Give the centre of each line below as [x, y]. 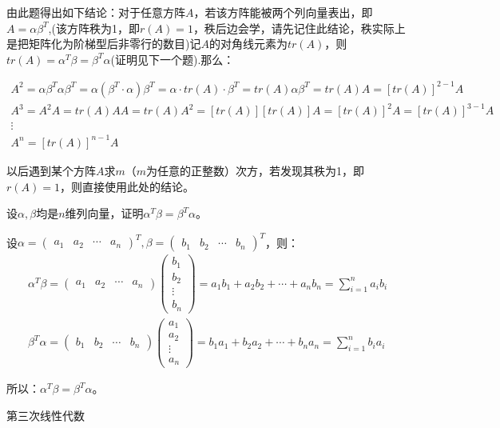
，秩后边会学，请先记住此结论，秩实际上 [299, 28]
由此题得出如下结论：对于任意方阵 [96, 12]
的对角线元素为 [248, 44]
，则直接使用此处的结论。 [127, 186]
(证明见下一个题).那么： [173, 59]
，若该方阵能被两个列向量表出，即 [283, 12]
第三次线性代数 [46, 416]
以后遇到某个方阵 [51, 170]
